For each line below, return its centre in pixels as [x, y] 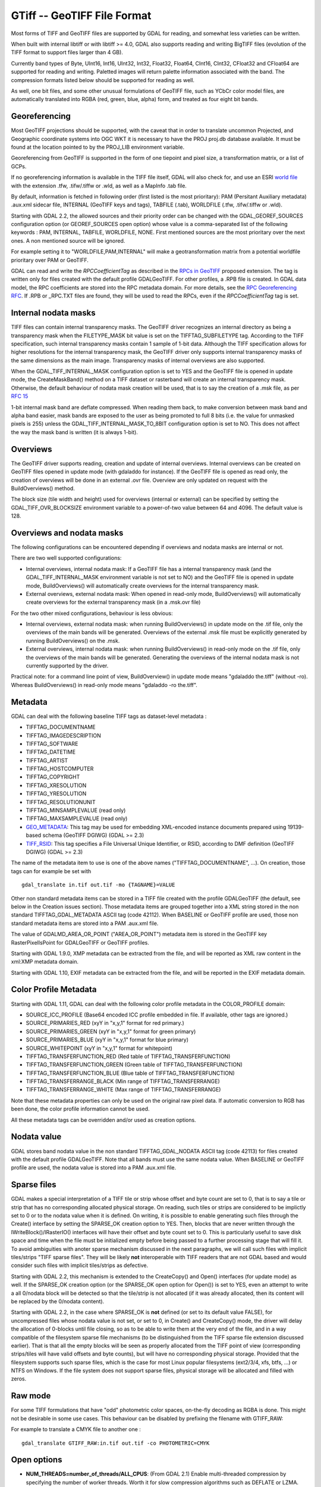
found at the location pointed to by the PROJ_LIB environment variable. [97, 147]
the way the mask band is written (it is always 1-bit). [74, 432]
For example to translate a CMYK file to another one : [76, 1429]
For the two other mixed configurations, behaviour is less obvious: [92, 613]
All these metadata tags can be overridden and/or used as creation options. [103, 1120]
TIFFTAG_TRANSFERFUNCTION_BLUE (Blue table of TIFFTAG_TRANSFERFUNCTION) [130, 1073]
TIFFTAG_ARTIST [47, 760]
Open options [37, 1460]
